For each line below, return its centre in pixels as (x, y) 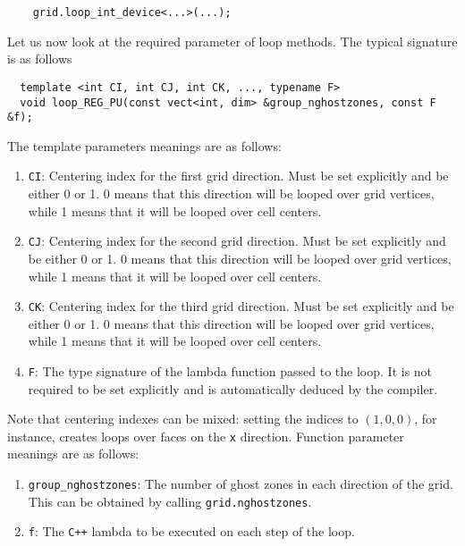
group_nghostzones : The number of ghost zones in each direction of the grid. (241, 484)
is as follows (40, 59)
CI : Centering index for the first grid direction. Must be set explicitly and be (238, 176)
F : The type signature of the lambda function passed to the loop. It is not (230, 370)
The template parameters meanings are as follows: (144, 145)
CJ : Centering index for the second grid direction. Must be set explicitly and (237, 241)
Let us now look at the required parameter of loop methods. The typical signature (232, 41)
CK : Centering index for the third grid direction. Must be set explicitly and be (241, 306)
